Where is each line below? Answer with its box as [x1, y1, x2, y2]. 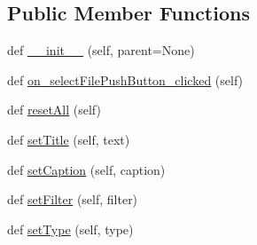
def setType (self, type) [7, 219, 134, 238]
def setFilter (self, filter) [7, 190, 138, 209]
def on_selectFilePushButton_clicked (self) [7, 70, 244, 89]
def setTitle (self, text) [7, 130, 130, 148]
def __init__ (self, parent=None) [7, 41, 195, 59]
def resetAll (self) [7, 100, 101, 119]
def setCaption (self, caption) [7, 160, 166, 178]
